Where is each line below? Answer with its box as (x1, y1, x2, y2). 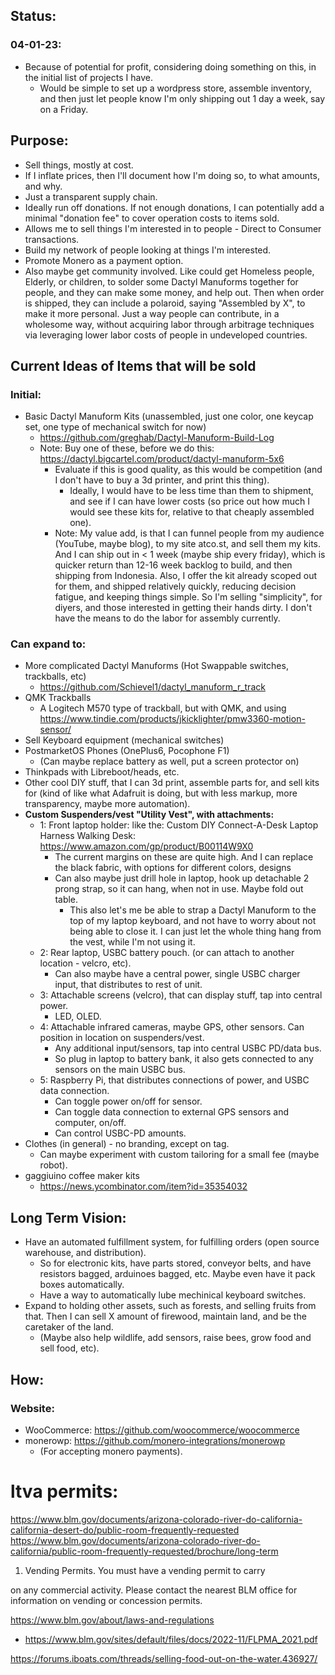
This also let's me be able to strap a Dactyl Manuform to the (69, 904, 317, 916)
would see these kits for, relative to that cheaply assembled (69, 506, 315, 518)
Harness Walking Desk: (39, 830, 137, 842)
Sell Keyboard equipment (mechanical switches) (24, 734, 225, 746)
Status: (10, 8, 57, 25)
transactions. (24, 233, 80, 245)
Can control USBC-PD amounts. (54, 1127, 187, 1139)
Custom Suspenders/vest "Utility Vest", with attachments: (24, 809, 275, 821)
